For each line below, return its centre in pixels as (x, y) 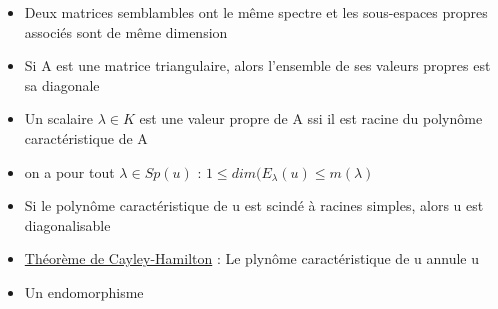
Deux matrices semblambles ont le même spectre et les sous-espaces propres (256, 12)
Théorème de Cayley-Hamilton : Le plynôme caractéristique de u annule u (251, 258)
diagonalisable (67, 224)
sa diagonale (62, 84)
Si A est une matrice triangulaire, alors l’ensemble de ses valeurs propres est (257, 65)
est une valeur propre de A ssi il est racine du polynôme (311, 118)
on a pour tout (69, 171)
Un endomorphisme (84, 291)
